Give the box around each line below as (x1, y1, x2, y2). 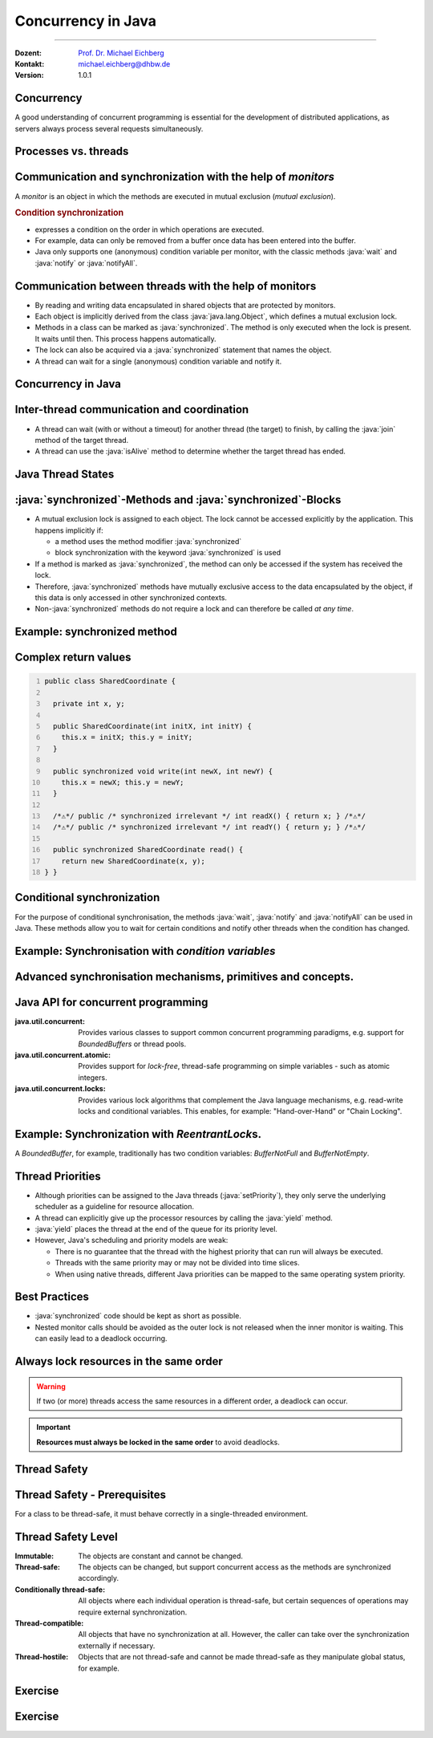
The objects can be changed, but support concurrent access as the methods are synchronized (78, 1562, 391, 1572)
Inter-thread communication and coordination (14, 403, 249, 416)
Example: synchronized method (14, 625, 178, 639)
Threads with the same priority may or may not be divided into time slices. (55, 1258, 300, 1268)
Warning (36, 1381, 66, 1391)
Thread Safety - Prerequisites (14, 1488, 167, 1501)
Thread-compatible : (14, 1618, 84, 1628)
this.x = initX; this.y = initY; (61, 733, 192, 742)
